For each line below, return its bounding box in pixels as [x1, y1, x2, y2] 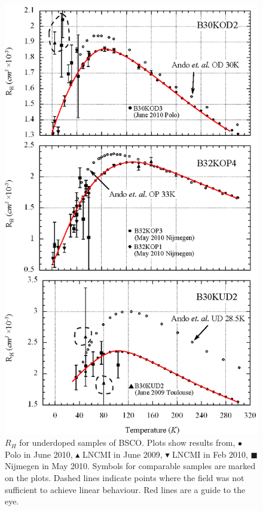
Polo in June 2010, [5, 448, 73, 460]
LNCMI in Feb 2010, [172, 448, 248, 460]
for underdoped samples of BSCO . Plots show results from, [19, 436, 236, 449]
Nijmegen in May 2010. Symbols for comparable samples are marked [5, 460, 256, 472]
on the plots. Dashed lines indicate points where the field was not [5, 472, 244, 484]
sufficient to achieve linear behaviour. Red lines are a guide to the [5, 483, 246, 495]
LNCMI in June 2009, [82, 448, 163, 460]
